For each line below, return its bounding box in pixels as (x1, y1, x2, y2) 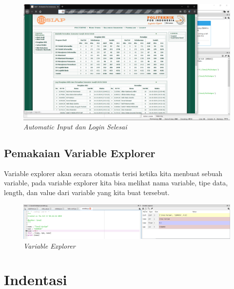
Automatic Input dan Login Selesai (23, 122, 127, 132)
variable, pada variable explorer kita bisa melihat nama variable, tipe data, (4, 178, 228, 188)
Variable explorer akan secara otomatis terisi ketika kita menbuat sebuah (4, 168, 223, 178)
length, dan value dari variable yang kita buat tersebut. (4, 187, 170, 198)
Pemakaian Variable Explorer (4, 145, 156, 161)
